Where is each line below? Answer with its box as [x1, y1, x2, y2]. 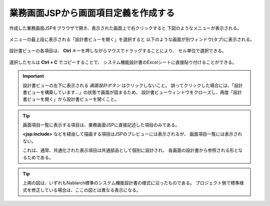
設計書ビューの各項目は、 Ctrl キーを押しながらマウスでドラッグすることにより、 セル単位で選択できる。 [9, 48, 226, 54]
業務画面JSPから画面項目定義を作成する [9, 8, 175, 19]
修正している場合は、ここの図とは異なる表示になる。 [31, 187, 141, 193]
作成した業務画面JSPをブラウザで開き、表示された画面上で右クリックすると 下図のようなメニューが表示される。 [9, 25, 242, 31]
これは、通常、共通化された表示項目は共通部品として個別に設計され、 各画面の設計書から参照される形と [22, 147, 238, 153]
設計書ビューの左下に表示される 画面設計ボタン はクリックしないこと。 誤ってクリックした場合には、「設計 [22, 82, 243, 88]
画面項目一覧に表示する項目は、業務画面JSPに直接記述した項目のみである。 [22, 122, 180, 128]
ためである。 [26, 154, 53, 160]
